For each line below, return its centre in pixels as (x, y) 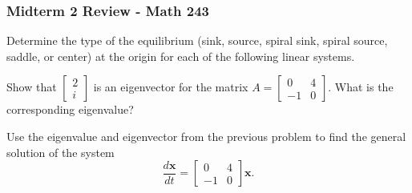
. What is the (361, 87)
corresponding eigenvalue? (70, 109)
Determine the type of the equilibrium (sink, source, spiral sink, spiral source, (197, 40)
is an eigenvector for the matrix (171, 87)
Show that (32, 87)
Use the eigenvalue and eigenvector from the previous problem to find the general (206, 136)
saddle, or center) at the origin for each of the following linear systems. (181, 56)
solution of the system (61, 152)
